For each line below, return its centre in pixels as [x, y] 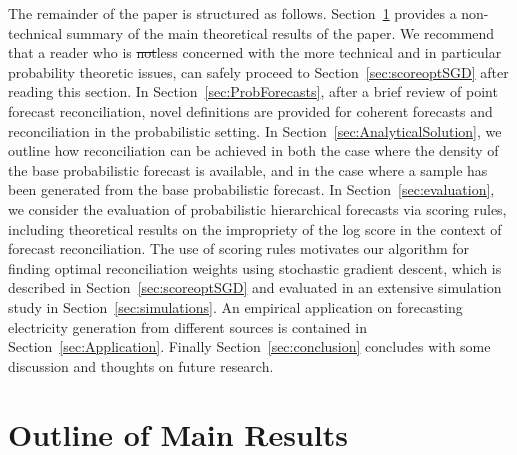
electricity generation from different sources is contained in [187, 326]
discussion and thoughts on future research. [141, 365]
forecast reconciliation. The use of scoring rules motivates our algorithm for [239, 248]
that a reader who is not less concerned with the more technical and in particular [255, 52]
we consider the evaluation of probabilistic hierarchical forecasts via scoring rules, [257, 208]
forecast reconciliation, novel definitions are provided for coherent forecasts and [250, 110]
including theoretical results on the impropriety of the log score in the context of [255, 228]
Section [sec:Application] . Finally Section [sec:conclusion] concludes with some [249, 346]
